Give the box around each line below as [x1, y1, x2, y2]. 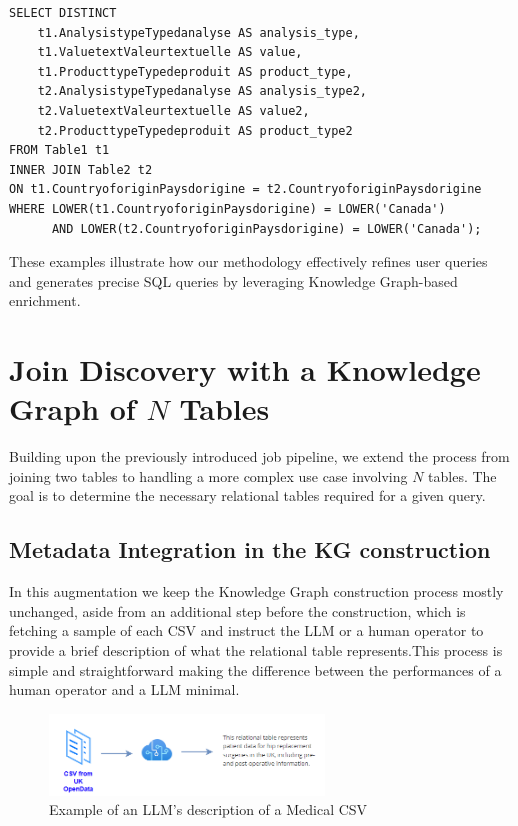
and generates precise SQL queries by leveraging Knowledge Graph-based [9, 270, 458, 291]
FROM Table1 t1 [9, 143, 110, 158]
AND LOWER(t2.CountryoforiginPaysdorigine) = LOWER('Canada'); [51, 221, 482, 236]
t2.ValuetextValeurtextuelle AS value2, [37, 103, 310, 118]
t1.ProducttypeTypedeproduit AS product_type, [37, 64, 353, 79]
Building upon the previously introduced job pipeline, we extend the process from [9, 446, 510, 467]
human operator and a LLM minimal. [9, 679, 240, 700]
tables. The [428, 465, 497, 486]
